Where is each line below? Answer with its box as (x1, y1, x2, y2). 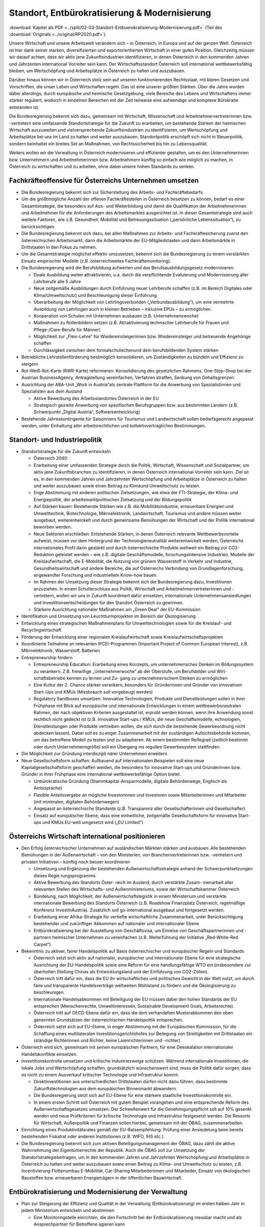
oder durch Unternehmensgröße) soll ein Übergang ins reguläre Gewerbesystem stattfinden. (33, 744, 221, 749)
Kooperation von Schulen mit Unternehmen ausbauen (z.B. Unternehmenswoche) (33, 313, 199, 319)
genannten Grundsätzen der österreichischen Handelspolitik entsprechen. (33, 1016, 184, 1023)
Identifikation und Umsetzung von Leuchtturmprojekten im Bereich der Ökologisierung (21, 613, 196, 619)
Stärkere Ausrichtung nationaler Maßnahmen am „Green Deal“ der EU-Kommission (33, 607, 201, 613)
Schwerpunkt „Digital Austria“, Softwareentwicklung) (33, 409, 140, 415)
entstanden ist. (9, 104, 39, 110)
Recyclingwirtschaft (21, 627, 61, 633)
